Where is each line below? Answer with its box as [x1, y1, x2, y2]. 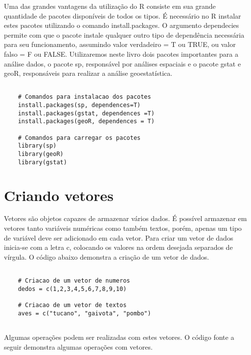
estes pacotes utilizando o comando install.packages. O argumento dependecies [4, 20, 239, 30]
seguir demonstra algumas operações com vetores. [4, 341, 153, 352]
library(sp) [18, 142, 57, 150]
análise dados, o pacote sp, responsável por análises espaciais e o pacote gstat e [4, 58, 241, 68]
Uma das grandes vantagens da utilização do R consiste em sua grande [4, 1, 216, 11]
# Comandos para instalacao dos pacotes [18, 93, 151, 101]
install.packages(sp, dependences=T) [18, 102, 141, 109]
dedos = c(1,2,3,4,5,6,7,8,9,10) [18, 285, 127, 292]
